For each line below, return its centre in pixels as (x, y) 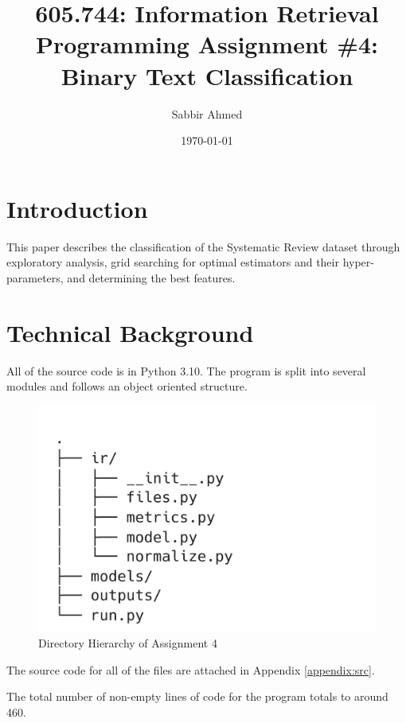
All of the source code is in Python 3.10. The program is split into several (186, 370)
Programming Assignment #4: (207, 44)
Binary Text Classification (207, 75)
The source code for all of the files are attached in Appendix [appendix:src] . (191, 669)
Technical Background (130, 332)
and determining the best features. (151, 277)
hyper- (358, 262)
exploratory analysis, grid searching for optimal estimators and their (173, 262)
